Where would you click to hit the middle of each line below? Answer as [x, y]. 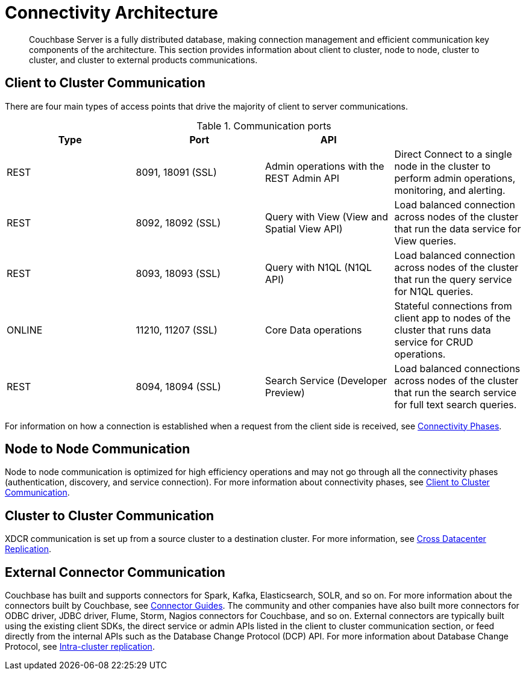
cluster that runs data [443, 330]
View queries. [425, 241]
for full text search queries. [456, 404]
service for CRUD [434, 342]
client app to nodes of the [452, 318]
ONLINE [25, 330]
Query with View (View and [327, 216]
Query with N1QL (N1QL [318, 267]
